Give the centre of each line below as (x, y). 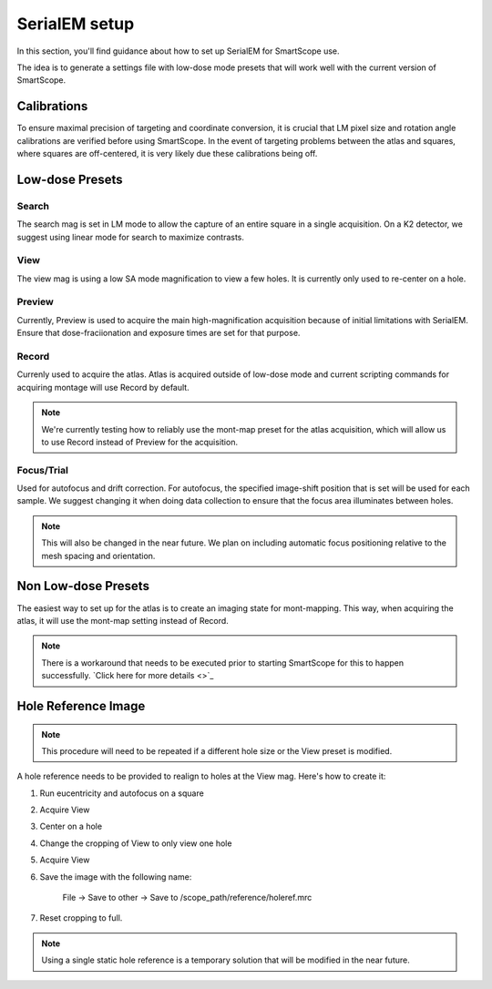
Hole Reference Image (81, 706)
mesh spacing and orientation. (98, 556)
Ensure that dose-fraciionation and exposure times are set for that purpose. (159, 333)
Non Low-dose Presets (83, 586)
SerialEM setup (76, 24)
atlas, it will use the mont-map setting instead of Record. (123, 620)
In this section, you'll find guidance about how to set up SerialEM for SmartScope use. (179, 51)
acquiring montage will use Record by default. (103, 387)
